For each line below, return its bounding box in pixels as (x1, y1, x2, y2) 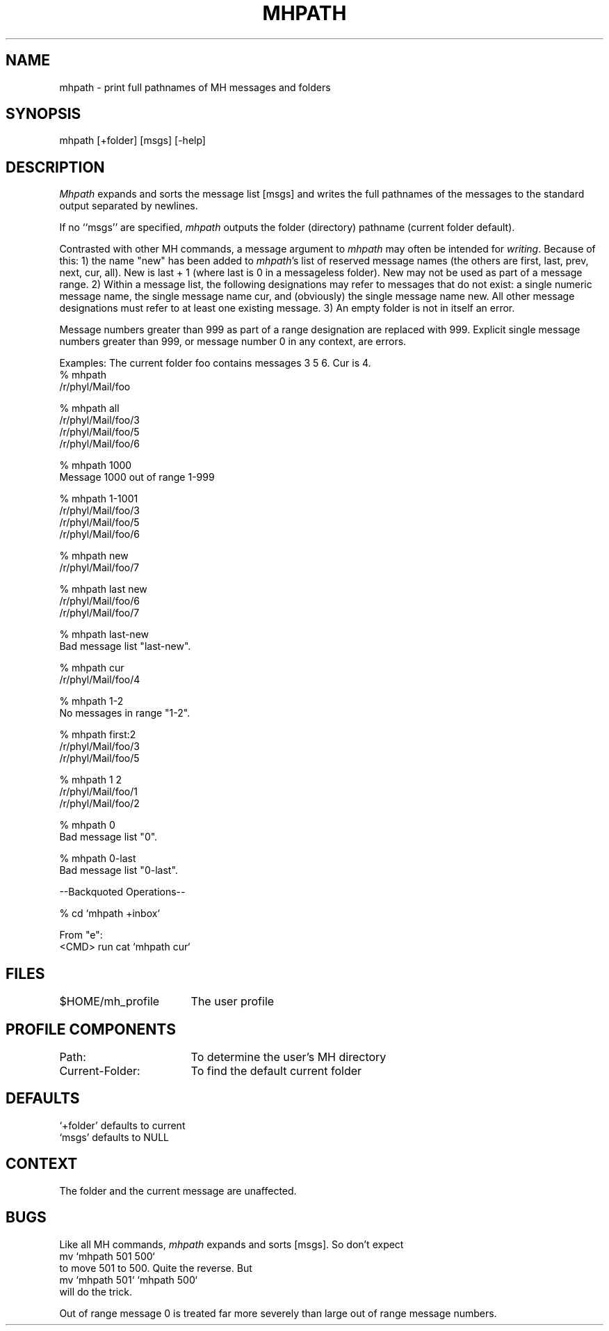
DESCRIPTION (6, 158, 105, 176)
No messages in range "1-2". (59, 707, 190, 719)
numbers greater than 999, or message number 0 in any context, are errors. (59, 335, 407, 348)
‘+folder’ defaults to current (59, 1119, 186, 1131)
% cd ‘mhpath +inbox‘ (59, 907, 161, 920)
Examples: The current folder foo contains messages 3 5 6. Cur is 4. (59, 357, 371, 369)
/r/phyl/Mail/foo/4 (59, 674, 140, 686)
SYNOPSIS (6, 105, 81, 123)
